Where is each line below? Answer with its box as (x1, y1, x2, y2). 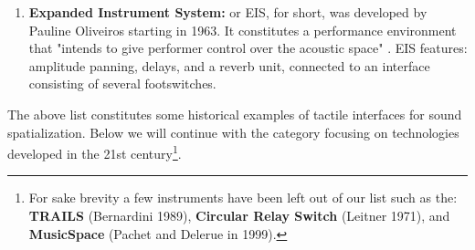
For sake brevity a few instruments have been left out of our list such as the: (28, 188, 458, 207)
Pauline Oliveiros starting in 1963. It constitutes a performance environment (28, 20, 457, 39)
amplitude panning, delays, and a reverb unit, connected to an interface (28, 56, 430, 75)
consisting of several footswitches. (28, 74, 216, 93)
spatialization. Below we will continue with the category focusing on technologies (7, 122, 459, 141)
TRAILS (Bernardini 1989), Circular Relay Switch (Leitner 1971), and (28, 206, 450, 224)
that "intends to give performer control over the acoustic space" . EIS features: (28, 38, 468, 57)
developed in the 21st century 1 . (7, 141, 182, 162)
